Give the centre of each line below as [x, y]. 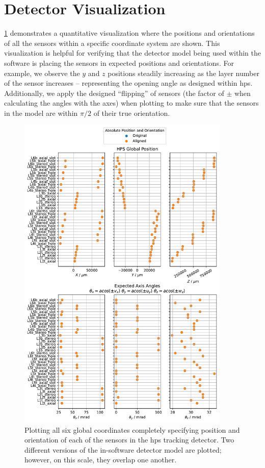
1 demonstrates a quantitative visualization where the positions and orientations [129, 33]
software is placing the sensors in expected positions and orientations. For [119, 63]
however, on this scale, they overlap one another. [101, 460]
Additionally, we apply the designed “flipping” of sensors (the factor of [114, 93]
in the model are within [41, 113]
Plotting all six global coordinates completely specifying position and [132, 429]
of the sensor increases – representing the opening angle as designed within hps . [128, 83]
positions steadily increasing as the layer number [183, 73]
